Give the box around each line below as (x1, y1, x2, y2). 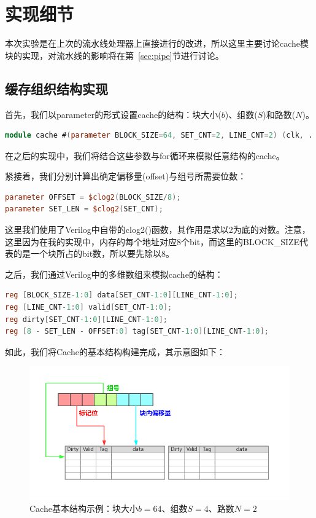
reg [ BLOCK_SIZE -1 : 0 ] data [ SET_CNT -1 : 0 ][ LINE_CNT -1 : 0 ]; (5, 291, 238, 300)
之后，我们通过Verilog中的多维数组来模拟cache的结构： (5, 267, 223, 280)
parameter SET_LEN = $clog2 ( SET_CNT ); (5, 205, 163, 214)
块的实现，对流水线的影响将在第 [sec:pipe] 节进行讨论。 (5, 49, 224, 61)
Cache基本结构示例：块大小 (29, 502, 138, 515)
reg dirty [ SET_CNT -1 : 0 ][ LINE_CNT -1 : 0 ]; (5, 315, 168, 324)
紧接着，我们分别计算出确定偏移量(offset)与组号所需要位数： (5, 170, 247, 182)
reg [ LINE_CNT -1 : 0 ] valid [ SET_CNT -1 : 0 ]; (5, 303, 172, 312)
